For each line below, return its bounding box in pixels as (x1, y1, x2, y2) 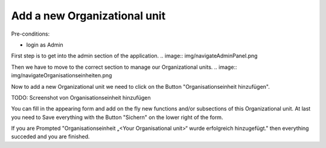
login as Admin (26, 41, 63, 48)
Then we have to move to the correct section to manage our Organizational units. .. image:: (11, 63, 237, 71)
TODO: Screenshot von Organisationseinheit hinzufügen (11, 94, 151, 101)
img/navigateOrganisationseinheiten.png (11, 72, 112, 79)
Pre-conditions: (11, 30, 50, 37)
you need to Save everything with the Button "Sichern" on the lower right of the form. (11, 114, 223, 121)
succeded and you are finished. (11, 133, 90, 140)
